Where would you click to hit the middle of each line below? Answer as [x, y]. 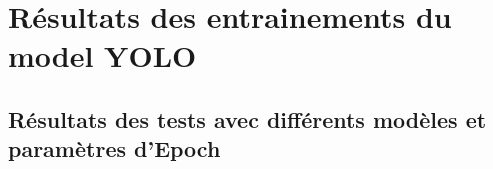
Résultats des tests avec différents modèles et [247, 118]
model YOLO [102, 55]
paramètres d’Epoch [114, 148]
